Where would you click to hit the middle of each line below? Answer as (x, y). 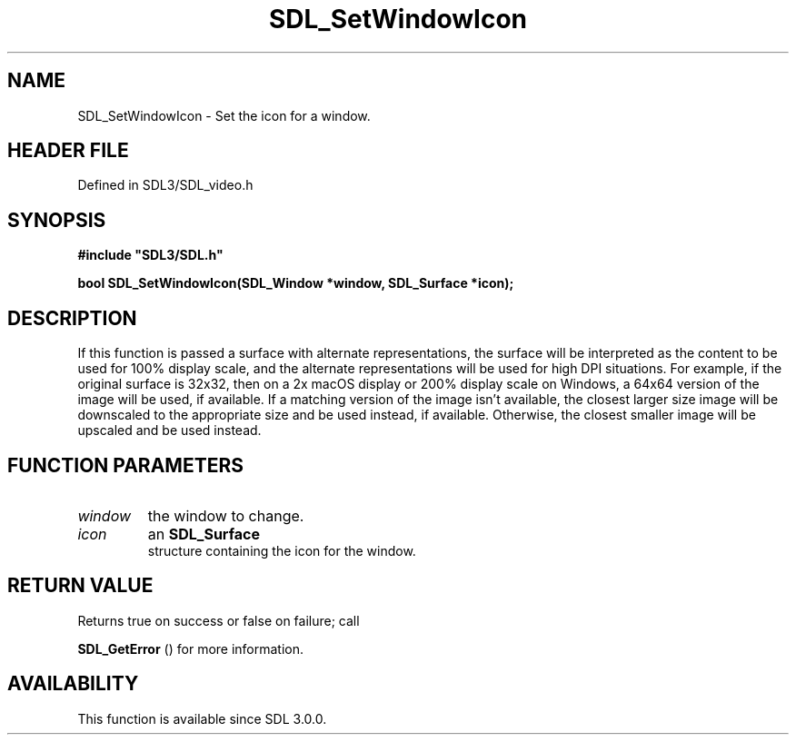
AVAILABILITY (73, 684)
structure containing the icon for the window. (282, 550)
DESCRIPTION (72, 318)
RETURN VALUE (80, 586)
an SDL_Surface (204, 534)
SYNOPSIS (57, 220)
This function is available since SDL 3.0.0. (202, 718)
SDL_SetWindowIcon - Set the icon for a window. (224, 115)
